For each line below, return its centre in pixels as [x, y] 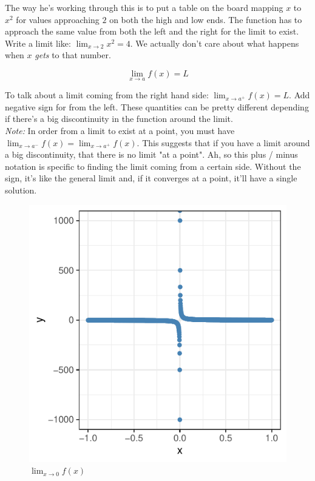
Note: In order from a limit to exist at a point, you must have [120, 130]
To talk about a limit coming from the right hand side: [107, 95]
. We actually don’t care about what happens [215, 43]
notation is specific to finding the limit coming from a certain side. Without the [153, 166]
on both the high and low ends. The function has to [206, 19]
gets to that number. [73, 55]
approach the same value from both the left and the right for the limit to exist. [152, 31]
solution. [21, 190]
